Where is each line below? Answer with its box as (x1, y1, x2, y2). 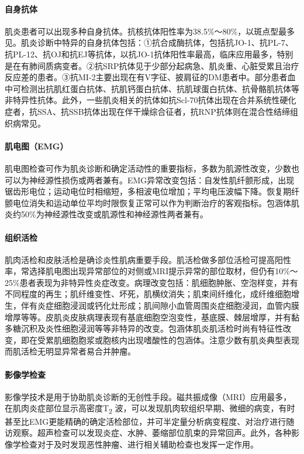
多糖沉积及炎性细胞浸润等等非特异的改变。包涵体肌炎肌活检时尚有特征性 (5, 322, 283, 334)
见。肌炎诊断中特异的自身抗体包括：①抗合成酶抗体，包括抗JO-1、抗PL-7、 (5, 36, 293, 49)
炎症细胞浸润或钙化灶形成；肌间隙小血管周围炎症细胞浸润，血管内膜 (37, 299, 299, 312)
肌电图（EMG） (5, 139, 68, 152)
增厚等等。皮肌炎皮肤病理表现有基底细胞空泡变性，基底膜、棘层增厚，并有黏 (5, 310, 299, 323)
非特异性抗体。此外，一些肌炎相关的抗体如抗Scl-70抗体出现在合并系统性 (5, 94, 280, 106)
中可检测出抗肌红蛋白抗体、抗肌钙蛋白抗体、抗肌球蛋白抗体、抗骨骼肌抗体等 (5, 82, 299, 94)
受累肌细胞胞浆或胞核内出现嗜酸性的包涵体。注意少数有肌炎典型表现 (37, 333, 299, 346)
